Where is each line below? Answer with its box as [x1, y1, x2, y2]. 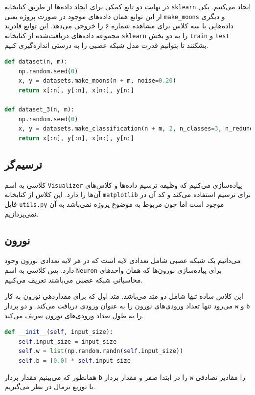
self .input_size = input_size [18, 338, 117, 345]
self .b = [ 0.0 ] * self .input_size [18, 357, 131, 364]
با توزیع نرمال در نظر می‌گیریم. [4, 381, 95, 392]
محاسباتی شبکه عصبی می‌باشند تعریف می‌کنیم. [4, 274, 143, 285]
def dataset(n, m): [4, 58, 68, 66]
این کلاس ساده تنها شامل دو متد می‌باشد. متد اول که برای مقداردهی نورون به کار [4, 291, 243, 301]
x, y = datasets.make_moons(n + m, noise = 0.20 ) [18, 77, 176, 85]
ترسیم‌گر [4, 156, 42, 172]
